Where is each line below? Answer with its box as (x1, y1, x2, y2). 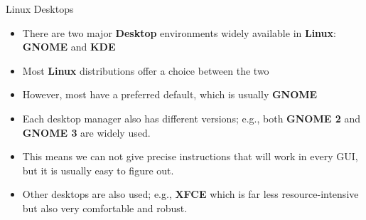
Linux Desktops (6, 1, 74, 16)
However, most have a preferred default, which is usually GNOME (22, 87, 318, 102)
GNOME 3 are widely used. (22, 125, 151, 140)
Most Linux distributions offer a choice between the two (22, 63, 269, 78)
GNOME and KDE (22, 39, 116, 54)
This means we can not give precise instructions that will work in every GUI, (22, 149, 358, 164)
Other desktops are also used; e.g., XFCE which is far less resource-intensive (22, 187, 359, 201)
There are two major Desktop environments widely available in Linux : (22, 25, 336, 40)
